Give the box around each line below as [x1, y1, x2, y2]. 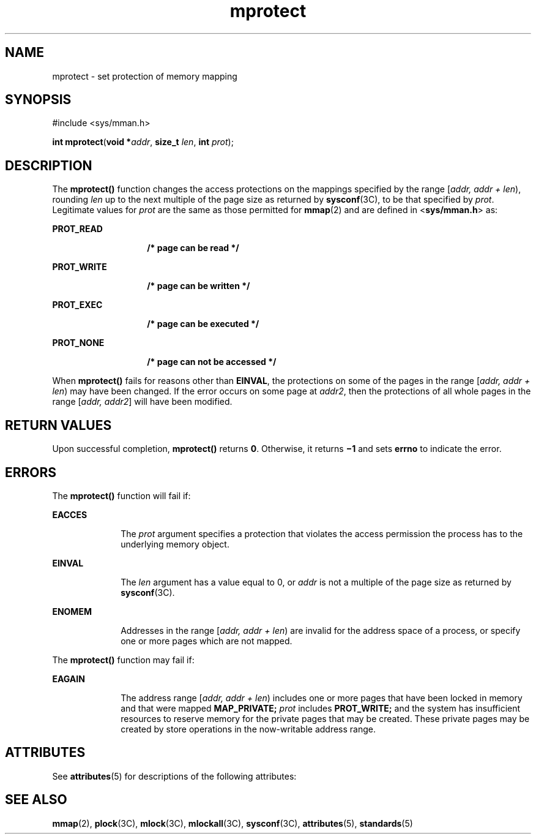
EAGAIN [52, 673, 85, 684]
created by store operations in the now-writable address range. [121, 723, 376, 734]
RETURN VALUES [5, 417, 112, 433]
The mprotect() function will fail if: [52, 490, 191, 501]
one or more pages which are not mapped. [121, 635, 292, 646]
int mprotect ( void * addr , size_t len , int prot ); [52, 137, 234, 148]
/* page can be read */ [147, 243, 239, 254]
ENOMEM [52, 606, 92, 617]
